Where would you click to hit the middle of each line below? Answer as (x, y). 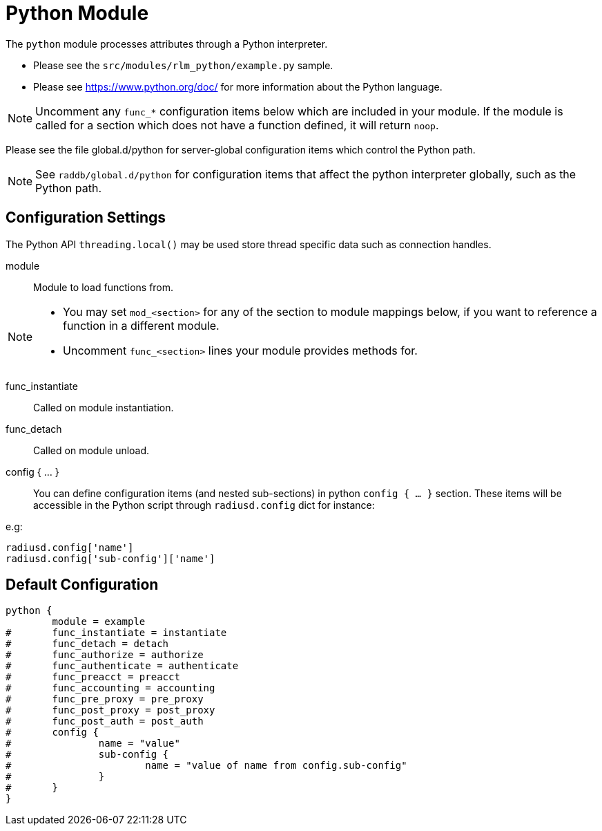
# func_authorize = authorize (105, 655)
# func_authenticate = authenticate (122, 666)
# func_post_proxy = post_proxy (110, 710)
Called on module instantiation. (104, 407)
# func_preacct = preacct (93, 677)
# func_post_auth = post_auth (105, 721)
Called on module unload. (91, 450)
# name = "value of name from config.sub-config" (206, 766)
